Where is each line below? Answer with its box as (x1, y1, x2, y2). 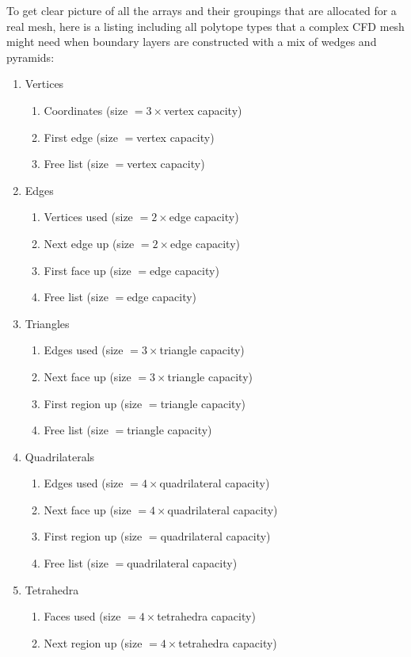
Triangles (25, 315, 70, 331)
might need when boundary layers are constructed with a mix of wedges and (6, 33, 377, 50)
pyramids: (6, 48, 55, 65)
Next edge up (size (44, 235, 135, 251)
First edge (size (44, 128, 118, 145)
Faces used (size (44, 608, 121, 625)
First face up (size (44, 262, 131, 278)
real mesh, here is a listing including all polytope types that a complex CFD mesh (6, 17, 405, 34)
